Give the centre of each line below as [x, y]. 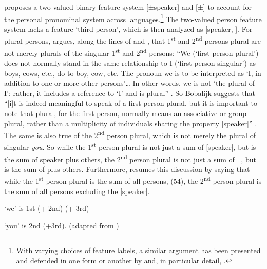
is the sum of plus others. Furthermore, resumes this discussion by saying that [127, 169]
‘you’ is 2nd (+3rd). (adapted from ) [62, 225]
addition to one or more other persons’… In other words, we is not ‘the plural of [129, 83]
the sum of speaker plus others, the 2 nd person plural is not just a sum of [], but [130, 158]
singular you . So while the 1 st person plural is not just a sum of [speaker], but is [130, 146]
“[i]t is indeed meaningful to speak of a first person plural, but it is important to [131, 103]
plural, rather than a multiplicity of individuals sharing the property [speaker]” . [131, 123]
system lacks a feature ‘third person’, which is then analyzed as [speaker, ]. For [128, 28]
